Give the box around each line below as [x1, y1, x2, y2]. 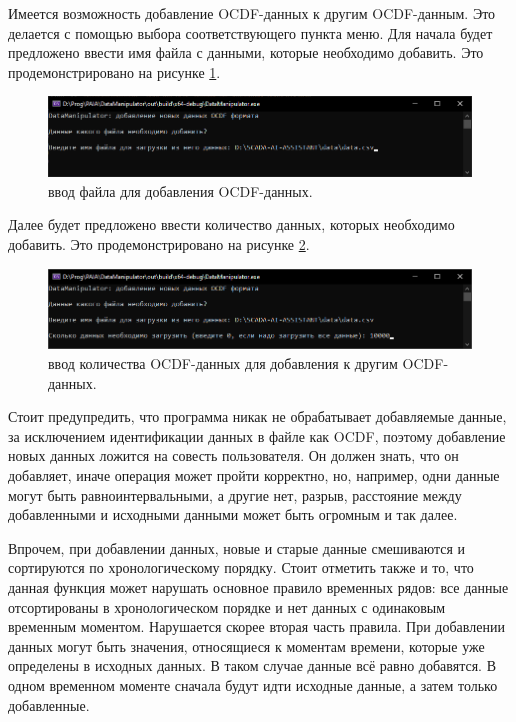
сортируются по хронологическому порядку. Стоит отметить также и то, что [8, 557, 474, 578]
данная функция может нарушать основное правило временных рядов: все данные [8, 576, 509, 597]
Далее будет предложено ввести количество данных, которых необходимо [8, 214, 455, 235]
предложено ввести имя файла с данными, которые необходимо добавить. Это [8, 42, 484, 63]
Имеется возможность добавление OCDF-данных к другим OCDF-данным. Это [8, 3, 496, 23]
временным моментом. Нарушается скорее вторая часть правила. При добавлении [8, 616, 505, 637]
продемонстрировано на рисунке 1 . [8, 61, 221, 82]
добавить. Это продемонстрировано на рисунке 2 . [8, 233, 310, 254]
